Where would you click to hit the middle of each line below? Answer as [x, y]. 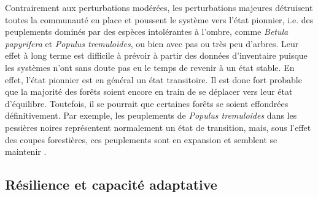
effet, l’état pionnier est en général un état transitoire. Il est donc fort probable [153, 79]
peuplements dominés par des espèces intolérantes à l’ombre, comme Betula [147, 32]
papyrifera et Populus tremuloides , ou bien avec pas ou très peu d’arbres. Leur [152, 43]
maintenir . [26, 151]
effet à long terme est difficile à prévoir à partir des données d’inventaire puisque [156, 55]
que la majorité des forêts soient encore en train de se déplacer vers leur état [149, 91]
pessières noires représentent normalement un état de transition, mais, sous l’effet [158, 127]
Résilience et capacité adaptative [111, 184]
